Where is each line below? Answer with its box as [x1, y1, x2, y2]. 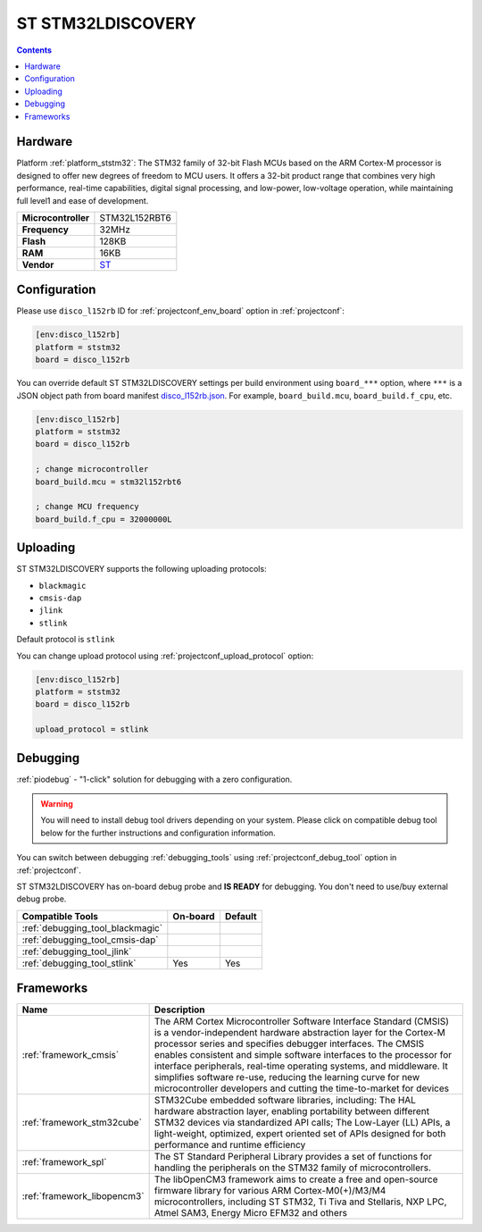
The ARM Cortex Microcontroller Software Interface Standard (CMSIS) [154, 1015, 450, 1027]
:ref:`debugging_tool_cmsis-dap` [21, 934, 160, 946]
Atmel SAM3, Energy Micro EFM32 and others [154, 1207, 348, 1219]
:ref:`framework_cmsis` [21, 1049, 120, 1061]
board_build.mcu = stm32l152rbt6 [35, 476, 182, 487]
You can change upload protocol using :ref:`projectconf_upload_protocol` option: [16, 650, 314, 661]
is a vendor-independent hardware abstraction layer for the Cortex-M [154, 1027, 446, 1039]
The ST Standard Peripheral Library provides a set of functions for [154, 1151, 433, 1163]
